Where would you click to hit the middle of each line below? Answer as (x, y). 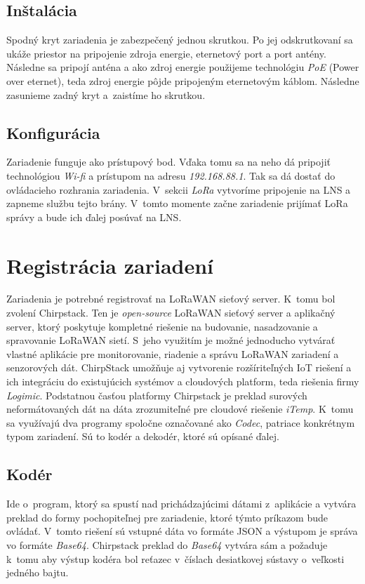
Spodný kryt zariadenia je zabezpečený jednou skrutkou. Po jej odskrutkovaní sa (180, 40)
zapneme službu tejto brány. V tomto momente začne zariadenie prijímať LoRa (177, 203)
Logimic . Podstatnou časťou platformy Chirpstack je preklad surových (157, 395)
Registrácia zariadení (110, 265)
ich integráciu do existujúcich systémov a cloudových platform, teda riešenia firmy (183, 381)
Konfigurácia (53, 132)
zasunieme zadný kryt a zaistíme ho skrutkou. (106, 94)
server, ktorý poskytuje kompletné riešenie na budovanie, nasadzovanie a (162, 326)
